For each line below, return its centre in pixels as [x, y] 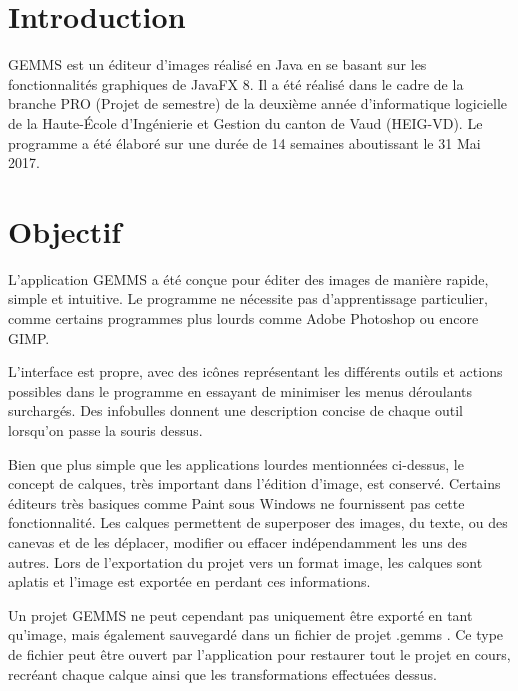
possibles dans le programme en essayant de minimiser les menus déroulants [240, 390]
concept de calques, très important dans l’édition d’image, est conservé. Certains [254, 483]
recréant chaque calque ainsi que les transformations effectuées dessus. [222, 673]
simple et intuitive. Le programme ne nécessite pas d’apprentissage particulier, [248, 298]
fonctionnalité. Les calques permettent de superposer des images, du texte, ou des [258, 522]
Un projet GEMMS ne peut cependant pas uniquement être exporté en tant [240, 614]
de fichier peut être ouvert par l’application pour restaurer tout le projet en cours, [259, 653]
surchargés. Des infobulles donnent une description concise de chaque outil [235, 410]
